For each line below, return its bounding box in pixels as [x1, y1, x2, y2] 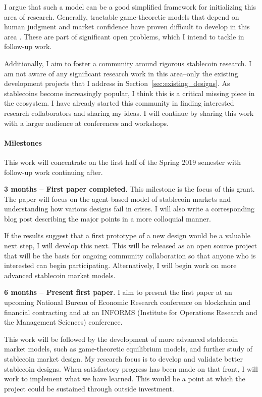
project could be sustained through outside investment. [4, 383, 174, 393]
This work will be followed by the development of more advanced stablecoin [4, 333, 238, 344]
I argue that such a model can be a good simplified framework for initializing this [4, 2, 256, 12]
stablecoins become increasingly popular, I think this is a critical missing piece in [4, 87, 255, 98]
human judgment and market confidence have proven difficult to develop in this [4, 21, 250, 32]
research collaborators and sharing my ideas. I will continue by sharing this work [4, 107, 254, 118]
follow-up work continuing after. [4, 166, 103, 177]
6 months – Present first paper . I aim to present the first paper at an [4, 287, 232, 297]
